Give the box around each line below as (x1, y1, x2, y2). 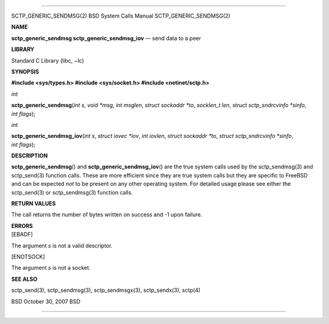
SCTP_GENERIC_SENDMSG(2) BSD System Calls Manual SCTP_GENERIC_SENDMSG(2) (11, 12, 231, 19)
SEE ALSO (11, 275, 38, 283)
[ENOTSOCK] (11, 253, 45, 260)
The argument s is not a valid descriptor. (11, 242, 113, 249)
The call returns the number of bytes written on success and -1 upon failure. (11, 211, 202, 218)
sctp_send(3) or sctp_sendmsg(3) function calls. (11, 188, 133, 196)
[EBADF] (11, 231, 33, 238)
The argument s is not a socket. (11, 264, 91, 272)
